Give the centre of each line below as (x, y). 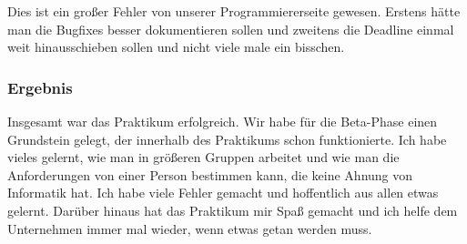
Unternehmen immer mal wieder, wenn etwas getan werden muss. (190, 228)
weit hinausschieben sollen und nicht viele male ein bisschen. (176, 47)
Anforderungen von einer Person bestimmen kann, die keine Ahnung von (210, 174)
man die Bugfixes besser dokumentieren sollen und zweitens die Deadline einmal (231, 29)
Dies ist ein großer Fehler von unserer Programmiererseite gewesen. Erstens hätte (234, 11)
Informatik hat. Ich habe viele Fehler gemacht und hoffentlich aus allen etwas (223, 193)
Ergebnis (40, 87)
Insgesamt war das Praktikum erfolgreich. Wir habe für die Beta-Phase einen (223, 121)
